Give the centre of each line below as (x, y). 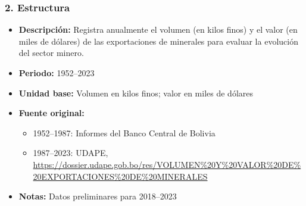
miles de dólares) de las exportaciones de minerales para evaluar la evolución (158, 41)
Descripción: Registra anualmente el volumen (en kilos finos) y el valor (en (158, 29)
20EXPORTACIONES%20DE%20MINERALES (120, 176)
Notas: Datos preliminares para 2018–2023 (98, 196)
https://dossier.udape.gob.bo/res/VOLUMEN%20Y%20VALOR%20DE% (167, 164)
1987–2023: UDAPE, (71, 153)
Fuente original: (51, 113)
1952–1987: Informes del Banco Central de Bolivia (124, 132)
